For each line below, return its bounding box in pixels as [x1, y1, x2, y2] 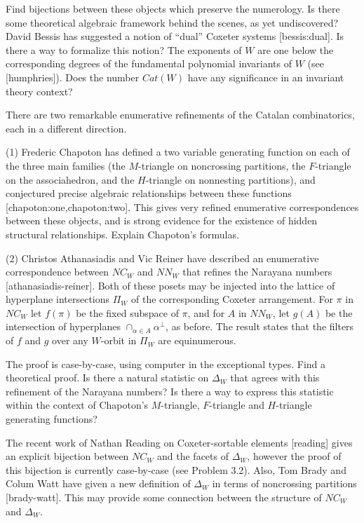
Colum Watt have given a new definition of [6, 476, 191, 491]
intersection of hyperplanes [6, 319, 121, 334]
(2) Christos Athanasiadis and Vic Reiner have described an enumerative [6, 250, 319, 265]
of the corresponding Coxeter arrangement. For [131, 292, 333, 306]
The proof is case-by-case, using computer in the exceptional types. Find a [6, 356, 326, 371]
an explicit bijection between [6, 449, 129, 463]
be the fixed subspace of [76, 305, 179, 320]
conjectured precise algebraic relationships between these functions [6, 186, 292, 201]
